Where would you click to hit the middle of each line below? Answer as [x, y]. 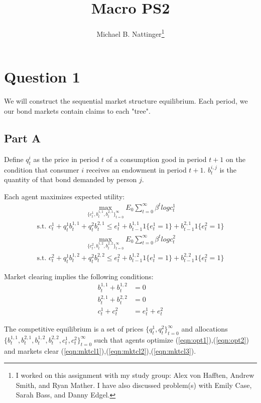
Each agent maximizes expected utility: [64, 196]
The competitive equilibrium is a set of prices [74, 329]
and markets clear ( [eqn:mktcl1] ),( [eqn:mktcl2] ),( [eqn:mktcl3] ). [100, 350]
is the [228, 169]
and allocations [205, 329]
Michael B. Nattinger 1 [130, 33]
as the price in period [66, 159]
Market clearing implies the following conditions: [79, 276]
